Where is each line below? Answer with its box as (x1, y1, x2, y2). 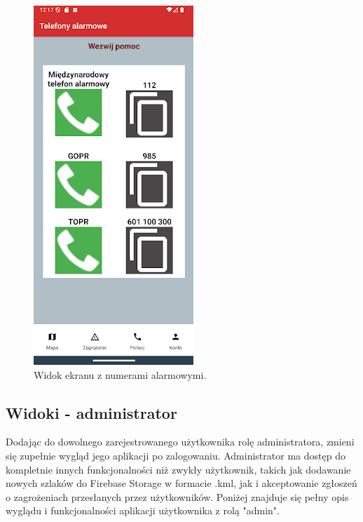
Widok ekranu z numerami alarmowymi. (34, 367, 207, 382)
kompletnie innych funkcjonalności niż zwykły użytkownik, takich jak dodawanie (6, 462, 351, 476)
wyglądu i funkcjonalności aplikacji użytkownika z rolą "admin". (6, 503, 280, 518)
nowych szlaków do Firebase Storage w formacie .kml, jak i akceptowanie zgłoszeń (6, 476, 357, 490)
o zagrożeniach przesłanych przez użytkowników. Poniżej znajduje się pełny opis (6, 489, 349, 504)
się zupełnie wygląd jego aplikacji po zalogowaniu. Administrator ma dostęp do (6, 448, 345, 462)
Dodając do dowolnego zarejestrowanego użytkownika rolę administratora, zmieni (6, 434, 355, 449)
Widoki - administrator (6, 401, 177, 423)
